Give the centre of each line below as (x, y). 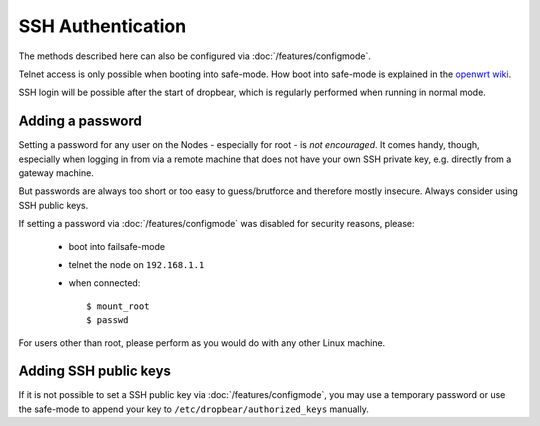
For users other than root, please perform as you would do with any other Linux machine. (202, 342)
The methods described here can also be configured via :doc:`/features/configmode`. (195, 56)
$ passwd (107, 320)
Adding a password (80, 121)
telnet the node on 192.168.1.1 (136, 264)
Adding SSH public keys (95, 371)
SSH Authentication (102, 26)
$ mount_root (118, 306)
